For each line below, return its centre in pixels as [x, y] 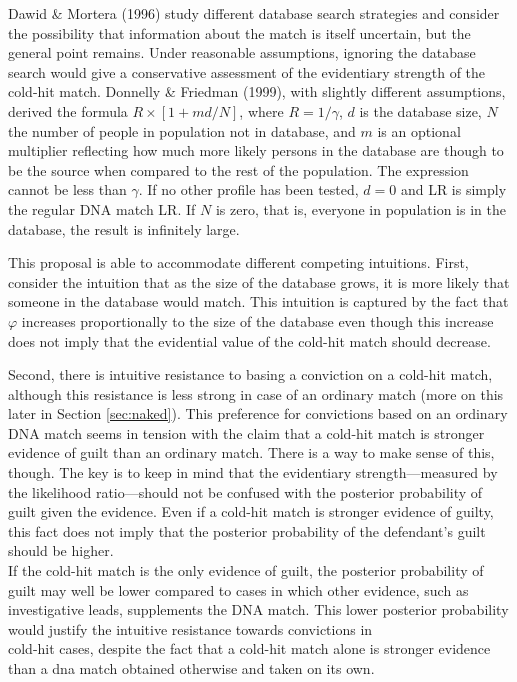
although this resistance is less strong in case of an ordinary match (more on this [256, 393]
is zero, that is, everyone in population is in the [360, 208]
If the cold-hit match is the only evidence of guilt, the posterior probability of [246, 570]
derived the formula [68, 110]
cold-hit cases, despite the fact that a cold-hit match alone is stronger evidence [249, 648]
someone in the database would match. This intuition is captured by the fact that [258, 301]
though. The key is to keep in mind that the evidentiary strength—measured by [253, 472]
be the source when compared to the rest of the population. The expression [238, 169]
